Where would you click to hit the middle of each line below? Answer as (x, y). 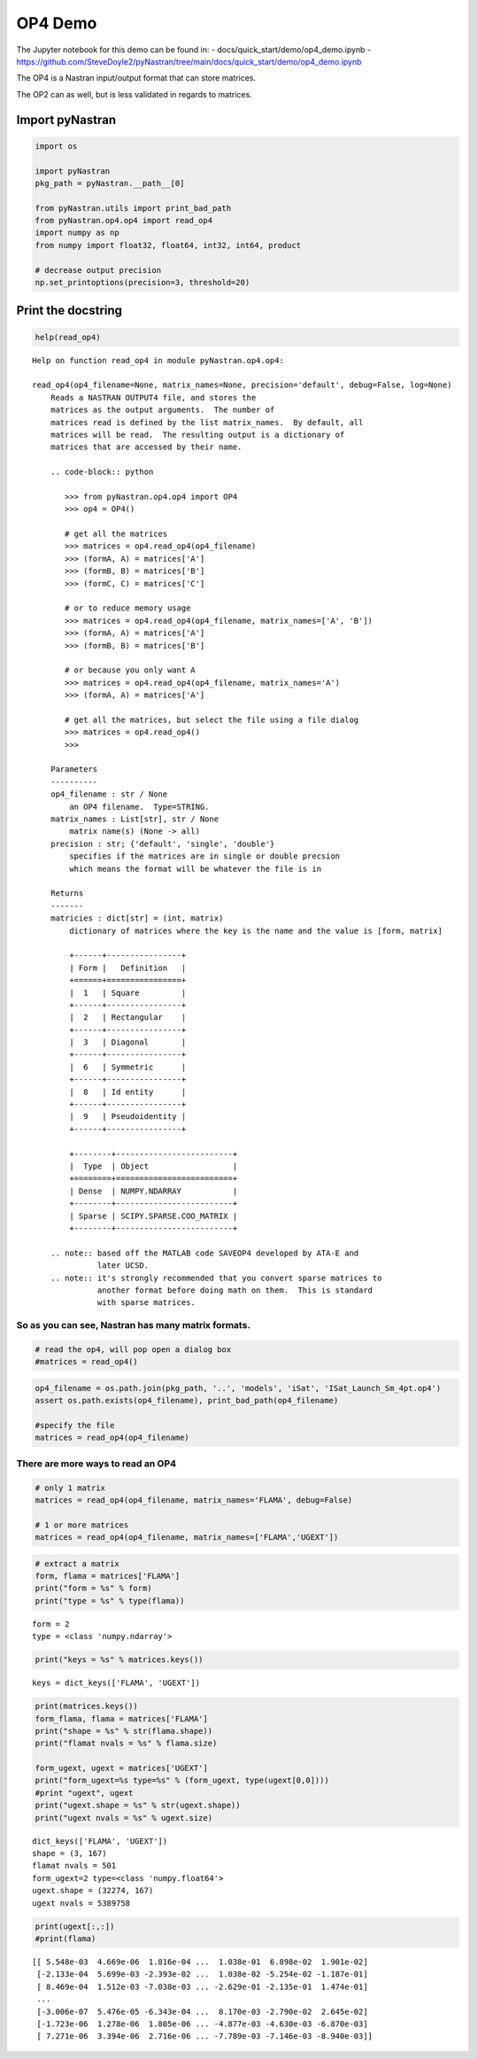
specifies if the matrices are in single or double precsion (205, 856)
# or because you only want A (131, 670)
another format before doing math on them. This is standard (235, 1290)
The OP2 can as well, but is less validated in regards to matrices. (134, 94)
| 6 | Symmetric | (128, 1067)
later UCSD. (123, 1266)
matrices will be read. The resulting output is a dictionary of (197, 435)
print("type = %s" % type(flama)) (110, 1601)
